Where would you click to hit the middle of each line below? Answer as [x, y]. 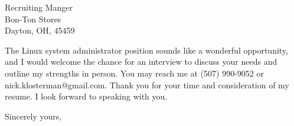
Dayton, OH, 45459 [40, 30]
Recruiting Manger [39, 7]
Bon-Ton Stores [33, 19]
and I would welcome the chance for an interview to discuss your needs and [141, 62]
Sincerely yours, [33, 116]
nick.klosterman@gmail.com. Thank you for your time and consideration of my [147, 84]
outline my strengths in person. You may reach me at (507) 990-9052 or [135, 73]
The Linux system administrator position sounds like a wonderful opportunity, [146, 50]
